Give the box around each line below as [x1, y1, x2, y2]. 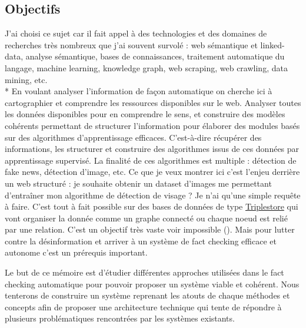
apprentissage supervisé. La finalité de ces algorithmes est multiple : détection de [5, 154, 297, 166]
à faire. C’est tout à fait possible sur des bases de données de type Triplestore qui [5, 200, 298, 213]
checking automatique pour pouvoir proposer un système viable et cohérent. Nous [5, 277, 300, 290]
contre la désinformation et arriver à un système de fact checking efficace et [5, 234, 277, 247]
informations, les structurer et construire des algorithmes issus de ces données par [5, 143, 300, 155]
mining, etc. [5, 73, 48, 85]
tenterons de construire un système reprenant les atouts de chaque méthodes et [5, 289, 290, 302]
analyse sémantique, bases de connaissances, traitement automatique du [25, 50, 285, 62]
